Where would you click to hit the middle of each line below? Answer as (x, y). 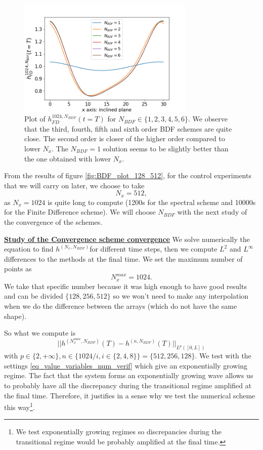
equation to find (29, 249)
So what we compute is (40, 333)
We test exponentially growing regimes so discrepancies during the (119, 432)
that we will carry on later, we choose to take (74, 185)
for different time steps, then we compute (154, 249)
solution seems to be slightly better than (166, 148)
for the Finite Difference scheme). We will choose (80, 212)
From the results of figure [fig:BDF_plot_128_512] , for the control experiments (128, 175)
